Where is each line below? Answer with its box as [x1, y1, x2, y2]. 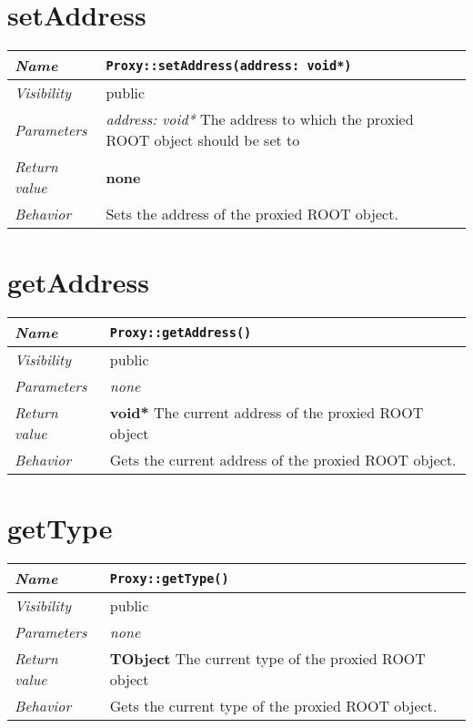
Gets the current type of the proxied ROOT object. [109, 695, 438, 717]
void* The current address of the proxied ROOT [109, 402, 424, 424]
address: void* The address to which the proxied [106, 108, 414, 130]
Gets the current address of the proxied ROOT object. [109, 449, 457, 471]
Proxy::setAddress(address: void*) [106, 57, 352, 73]
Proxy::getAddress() [109, 324, 252, 340]
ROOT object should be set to [106, 129, 300, 151]
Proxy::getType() [109, 570, 229, 586]
